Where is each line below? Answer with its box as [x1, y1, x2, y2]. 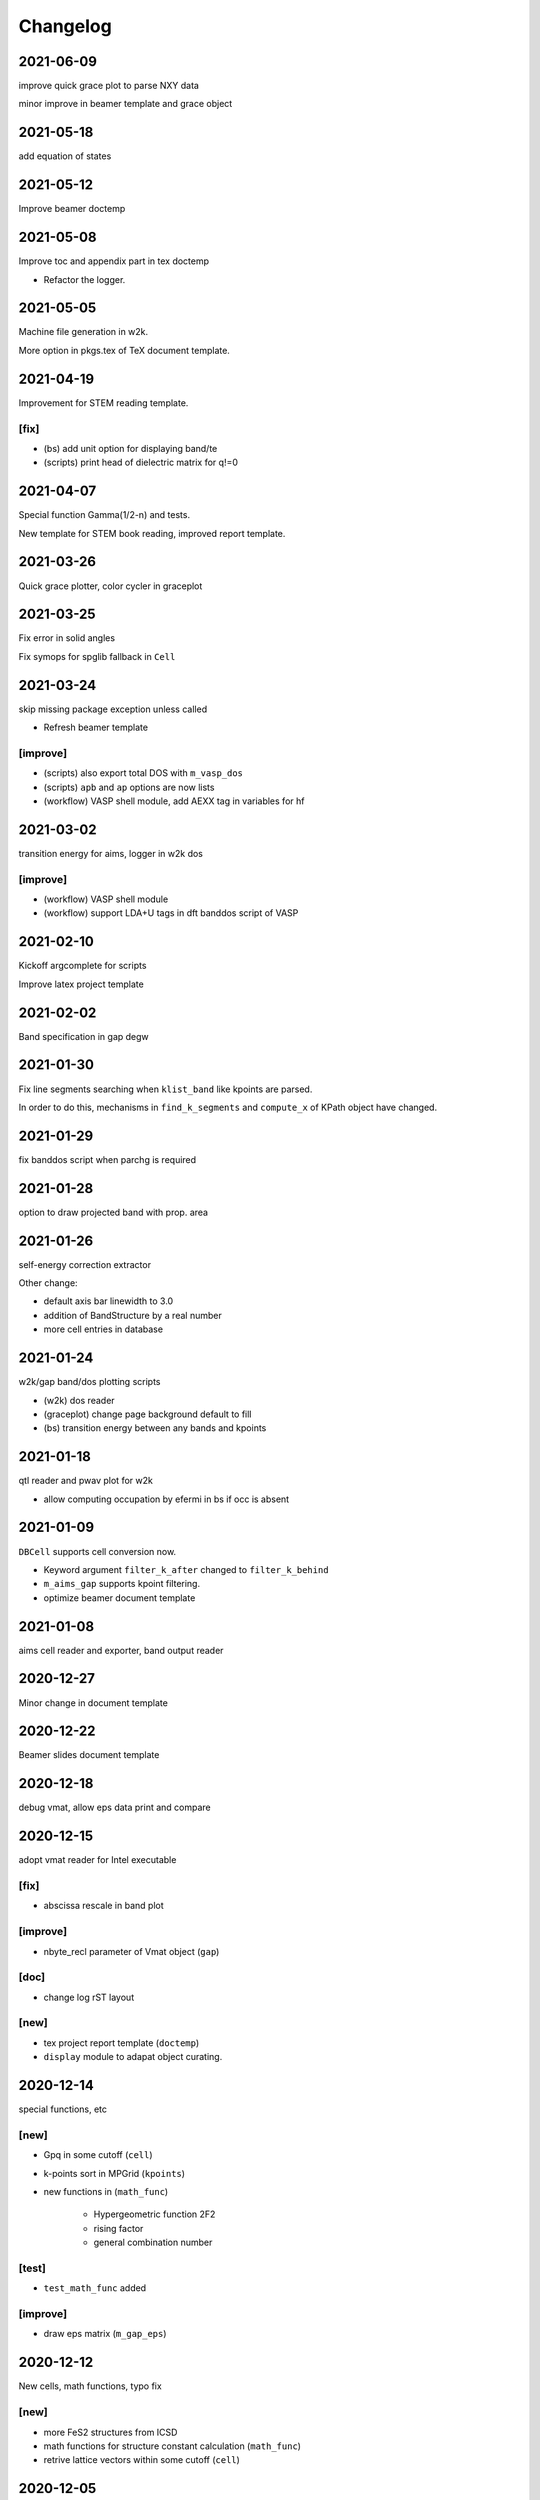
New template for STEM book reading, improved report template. [18, 527, 286, 539]
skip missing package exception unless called [18, 703, 208, 715]
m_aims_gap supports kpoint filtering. [43, 1578, 200, 1590]
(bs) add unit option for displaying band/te [43, 442, 218, 454]
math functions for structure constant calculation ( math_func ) [43, 2440, 302, 2452]
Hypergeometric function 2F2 [93, 2208, 216, 2220]
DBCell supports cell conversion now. [18, 1545, 177, 1557]
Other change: [18, 1277, 79, 1289]
